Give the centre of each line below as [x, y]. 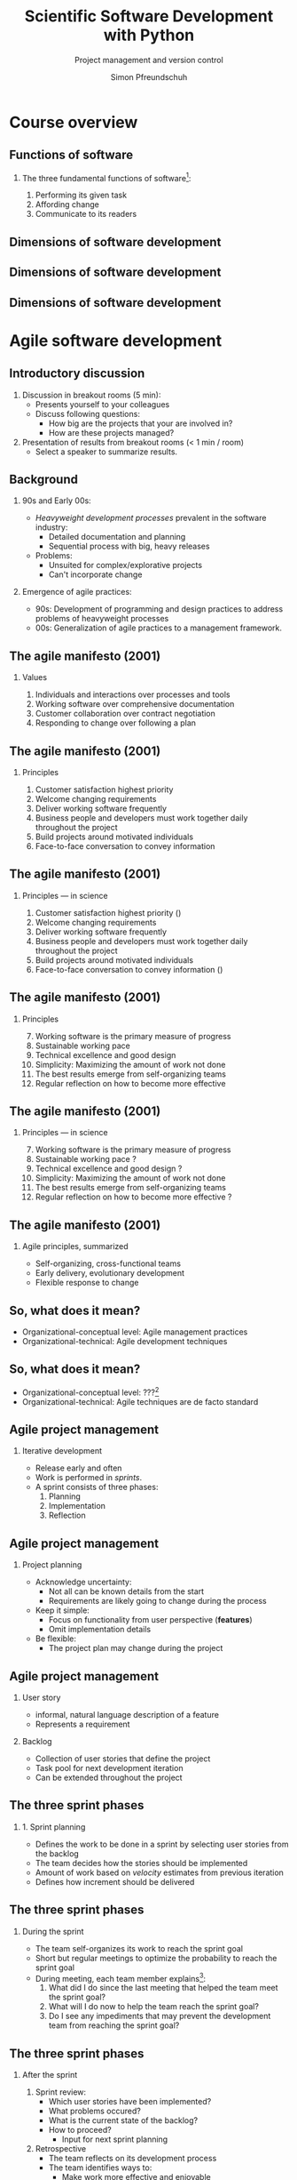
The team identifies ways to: [100, 2168]
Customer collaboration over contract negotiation [125, 714]
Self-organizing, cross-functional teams [108, 1263]
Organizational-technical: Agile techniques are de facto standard [140, 1401]
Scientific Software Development [149, 16]
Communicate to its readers [86, 214]
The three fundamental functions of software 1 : [106, 177]
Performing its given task [81, 195]
